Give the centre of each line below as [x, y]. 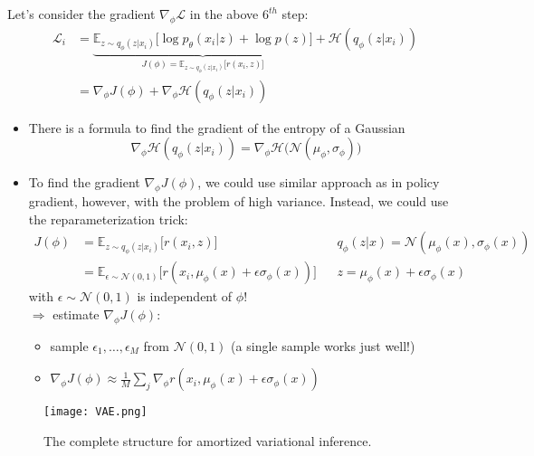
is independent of [185, 296]
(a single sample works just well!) [323, 345]
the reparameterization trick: [108, 218]
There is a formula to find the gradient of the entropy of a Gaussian [217, 127]
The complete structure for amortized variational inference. [208, 441]
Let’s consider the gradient [81, 14]
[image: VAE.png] [95, 412]
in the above [224, 14]
